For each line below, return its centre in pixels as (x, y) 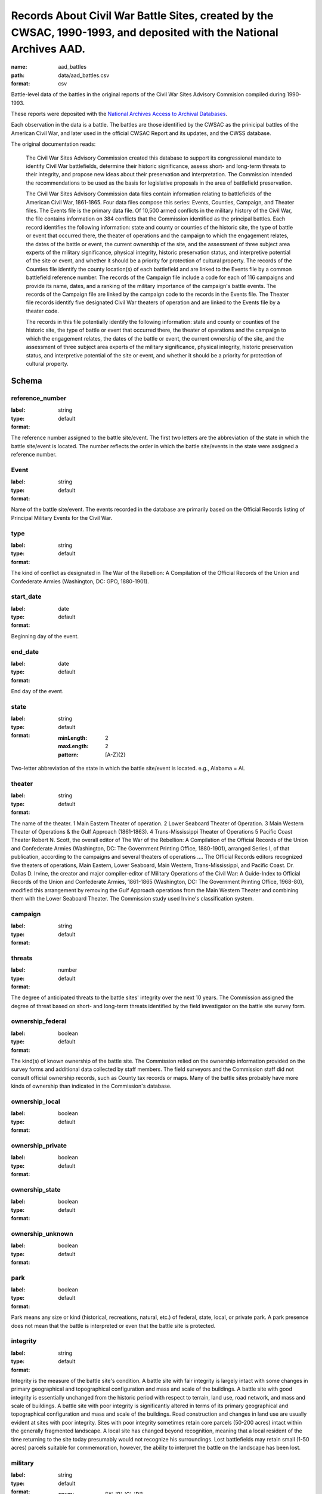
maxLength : (73, 746)
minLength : (73, 738)
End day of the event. (37, 691)
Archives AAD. (48, 49)
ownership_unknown (42, 1233)
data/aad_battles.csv (84, 75)
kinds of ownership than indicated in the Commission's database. (91, 1086)
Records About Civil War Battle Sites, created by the (142, 16)
